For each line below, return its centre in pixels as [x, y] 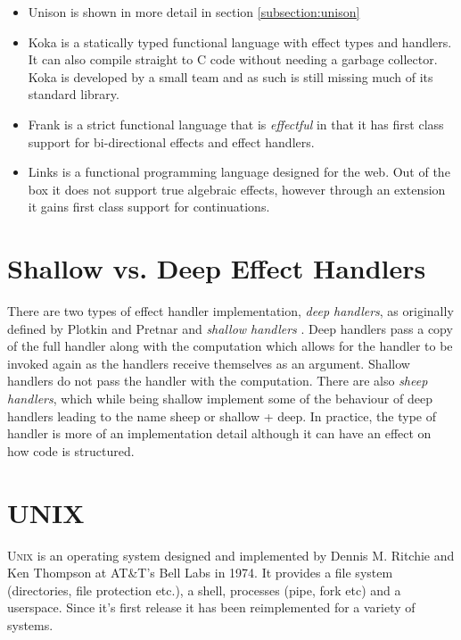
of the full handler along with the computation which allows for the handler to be [230, 346]
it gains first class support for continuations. [149, 207]
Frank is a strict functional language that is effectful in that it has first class [236, 124]
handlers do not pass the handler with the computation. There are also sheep [218, 381]
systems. [30, 624]
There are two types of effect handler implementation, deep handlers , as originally [230, 311]
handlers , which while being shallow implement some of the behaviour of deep [220, 399]
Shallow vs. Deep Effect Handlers [217, 268]
